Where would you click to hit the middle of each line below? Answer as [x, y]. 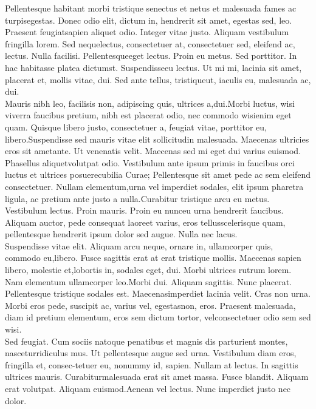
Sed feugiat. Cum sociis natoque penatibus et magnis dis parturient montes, [146, 341]
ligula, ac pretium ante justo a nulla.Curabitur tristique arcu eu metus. [137, 198]
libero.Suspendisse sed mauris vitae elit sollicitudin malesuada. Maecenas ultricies [157, 139]
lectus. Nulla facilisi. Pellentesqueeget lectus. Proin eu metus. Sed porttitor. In [151, 56]
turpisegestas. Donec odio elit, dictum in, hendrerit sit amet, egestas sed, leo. [149, 20]
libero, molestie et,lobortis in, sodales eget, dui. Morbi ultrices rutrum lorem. [148, 270]
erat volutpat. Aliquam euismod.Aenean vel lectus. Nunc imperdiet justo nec [148, 388]
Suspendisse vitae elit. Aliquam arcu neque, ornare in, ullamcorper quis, [139, 245]
